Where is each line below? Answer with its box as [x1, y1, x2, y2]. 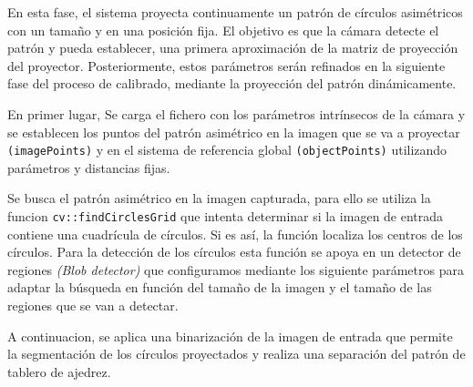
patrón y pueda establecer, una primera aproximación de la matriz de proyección [7, 38, 458, 57]
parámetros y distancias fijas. [7, 158, 170, 177]
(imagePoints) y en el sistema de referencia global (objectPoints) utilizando [7, 140, 447, 159]
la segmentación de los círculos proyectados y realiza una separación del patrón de [7, 344, 466, 363]
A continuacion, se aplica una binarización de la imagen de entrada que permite [7, 326, 453, 345]
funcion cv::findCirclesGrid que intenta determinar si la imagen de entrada [7, 207, 444, 225]
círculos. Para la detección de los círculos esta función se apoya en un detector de [7, 242, 461, 261]
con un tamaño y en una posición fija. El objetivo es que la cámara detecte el [7, 20, 439, 39]
